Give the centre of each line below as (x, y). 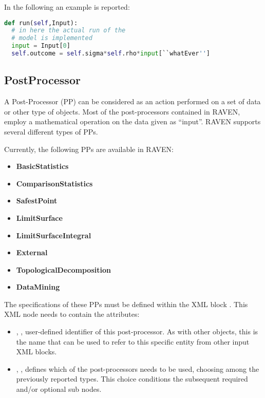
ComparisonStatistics (54, 183)
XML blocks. (36, 352)
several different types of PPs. (51, 131)
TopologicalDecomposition (63, 269)
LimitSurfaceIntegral (54, 235)
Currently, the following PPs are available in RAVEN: (89, 149)
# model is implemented (52, 38)
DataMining (38, 287)
